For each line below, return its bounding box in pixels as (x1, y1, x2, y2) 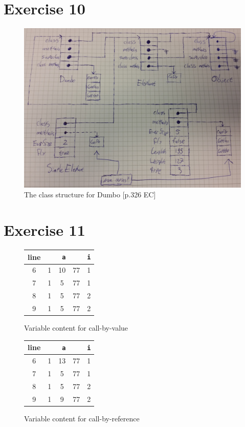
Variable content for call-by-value (24, 322, 128, 333)
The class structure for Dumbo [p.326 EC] (24, 189, 156, 200)
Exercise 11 (4, 219, 85, 240)
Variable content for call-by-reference (24, 413, 140, 423)
